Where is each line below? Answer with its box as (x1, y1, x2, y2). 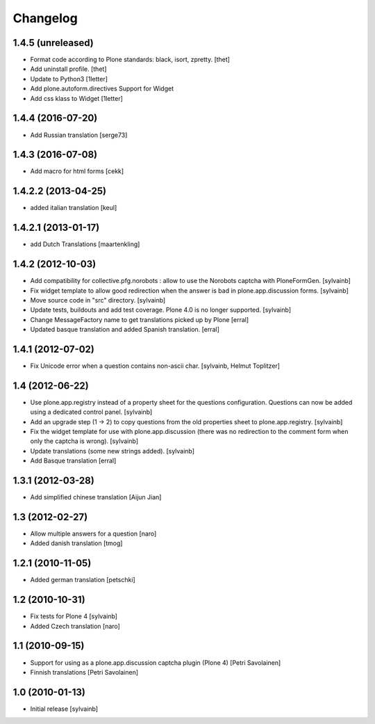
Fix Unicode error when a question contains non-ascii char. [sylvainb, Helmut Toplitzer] (30, 362, 281, 370)
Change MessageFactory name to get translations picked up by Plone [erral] (30, 315, 249, 323)
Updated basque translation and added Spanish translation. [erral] (30, 325, 220, 334)
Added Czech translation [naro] (30, 622, 121, 630)
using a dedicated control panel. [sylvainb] (30, 408, 153, 417)
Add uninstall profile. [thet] (30, 65, 107, 73)
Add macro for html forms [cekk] (30, 167, 124, 175)
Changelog (12, 10, 78, 26)
